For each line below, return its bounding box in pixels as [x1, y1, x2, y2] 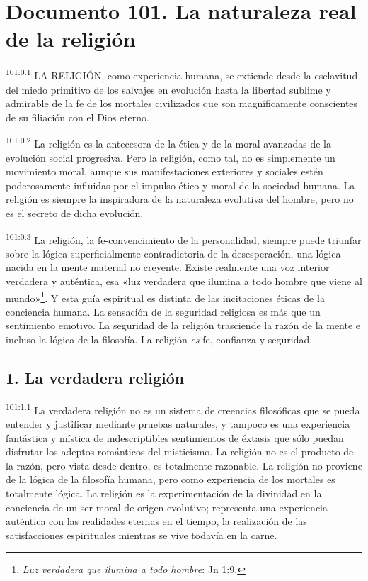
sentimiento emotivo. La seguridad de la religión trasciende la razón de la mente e [6, 318, 361, 333]
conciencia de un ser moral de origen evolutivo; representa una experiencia [6, 499, 328, 514]
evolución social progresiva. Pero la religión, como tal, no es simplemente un [6, 150, 335, 165]
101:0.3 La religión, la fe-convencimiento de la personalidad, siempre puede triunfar [6, 230, 362, 247]
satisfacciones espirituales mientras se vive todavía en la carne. [6, 527, 277, 542]
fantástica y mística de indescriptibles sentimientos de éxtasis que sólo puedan [6, 430, 344, 445]
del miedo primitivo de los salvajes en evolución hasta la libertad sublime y [6, 82, 331, 96]
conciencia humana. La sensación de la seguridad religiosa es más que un [6, 304, 321, 319]
